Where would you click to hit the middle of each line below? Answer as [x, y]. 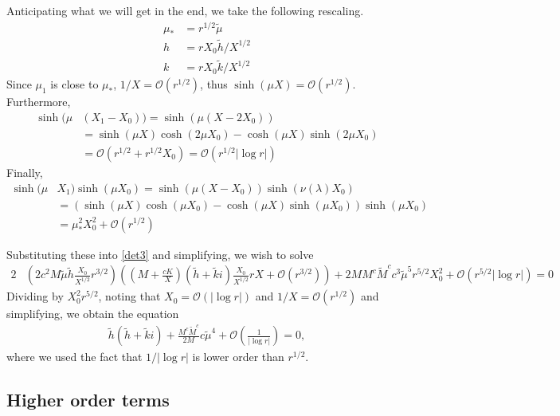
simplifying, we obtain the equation [93, 314]
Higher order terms [88, 400]
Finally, [25, 172]
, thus [214, 84]
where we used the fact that [74, 357]
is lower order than [238, 357]
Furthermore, [39, 102]
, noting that [129, 296]
